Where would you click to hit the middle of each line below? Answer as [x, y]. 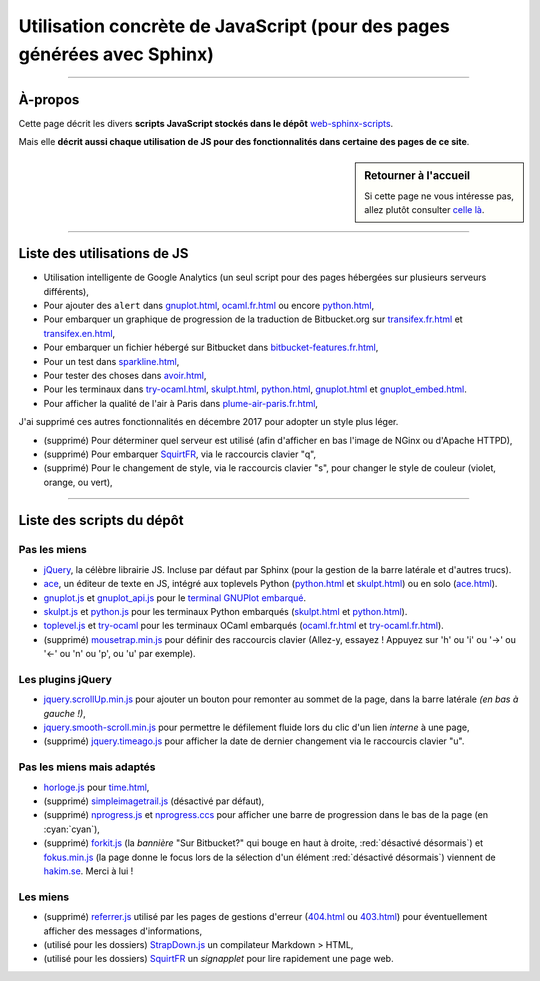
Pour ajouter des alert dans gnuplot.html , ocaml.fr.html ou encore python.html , [209, 305]
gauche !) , [64, 713]
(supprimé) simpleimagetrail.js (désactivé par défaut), [154, 801]
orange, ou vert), [78, 482]
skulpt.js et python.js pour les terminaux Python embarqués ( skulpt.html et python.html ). [225, 611]
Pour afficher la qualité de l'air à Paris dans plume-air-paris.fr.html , [181, 403]
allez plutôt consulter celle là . [424, 210]
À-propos [49, 99]
